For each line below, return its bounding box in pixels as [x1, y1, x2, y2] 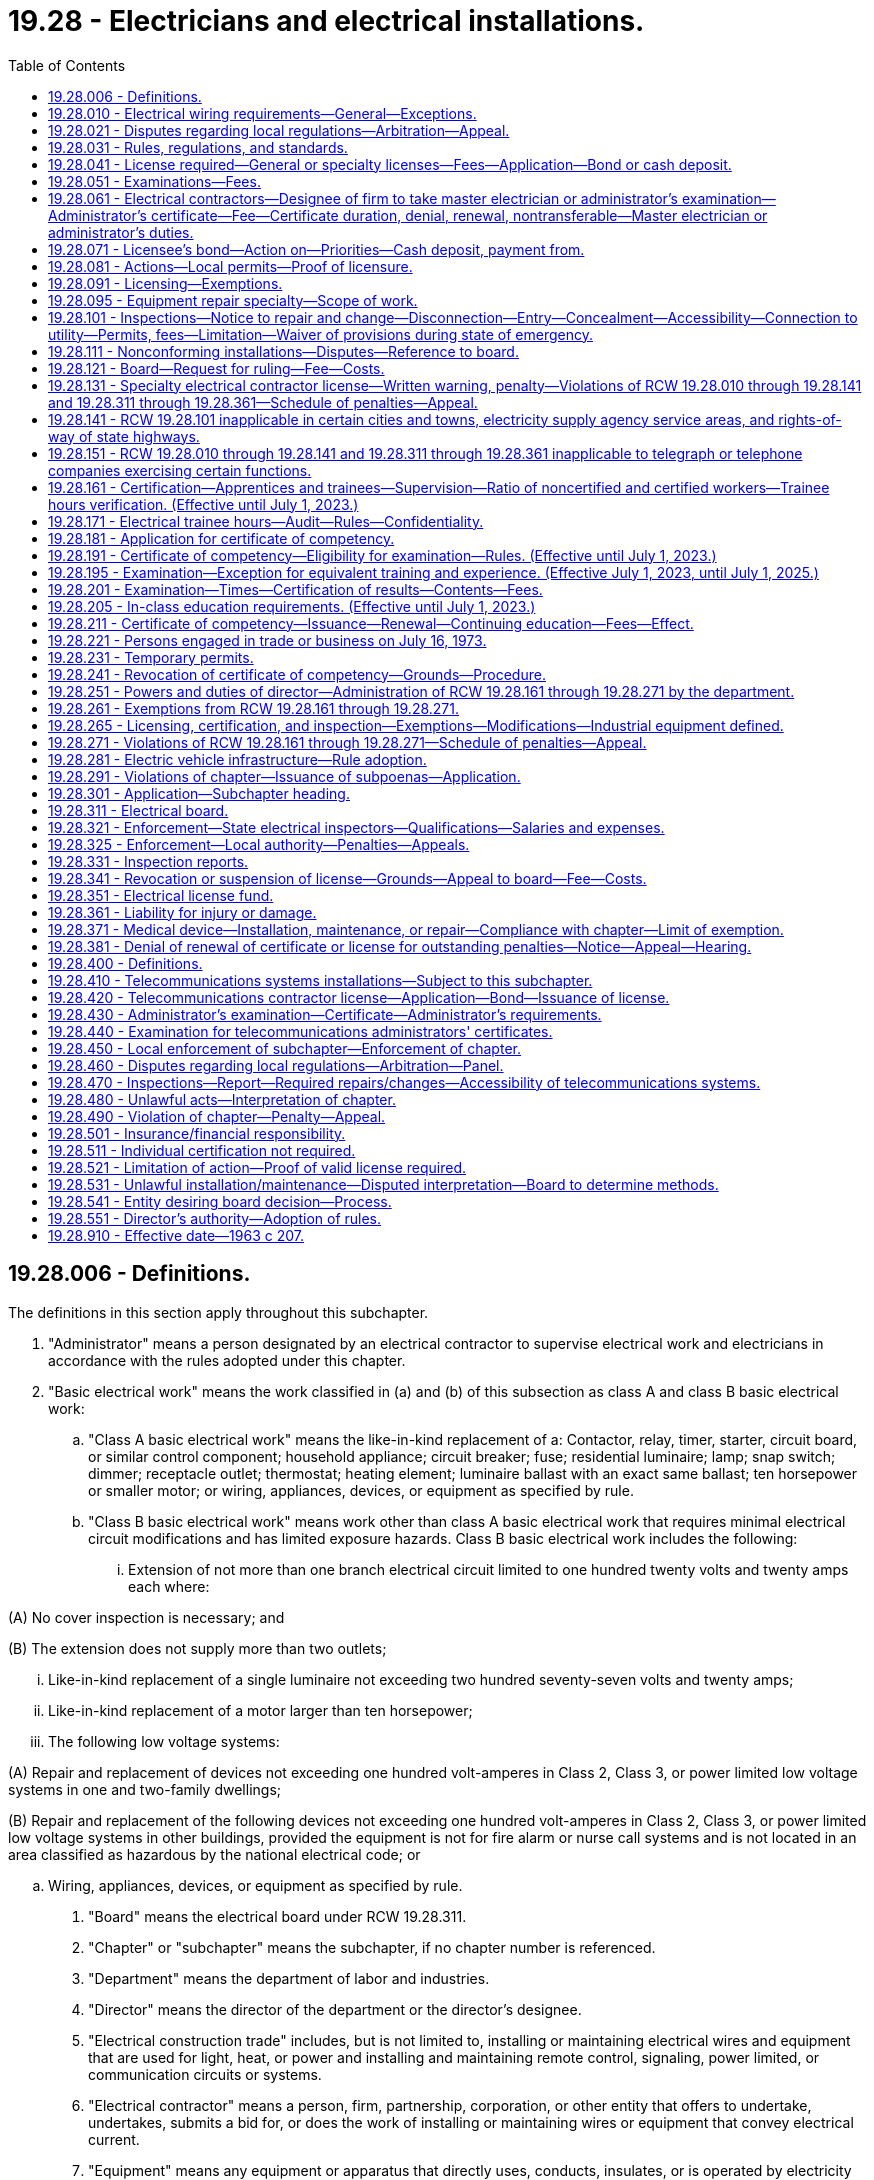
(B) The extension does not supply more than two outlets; [8, 1639, 387, 1657]
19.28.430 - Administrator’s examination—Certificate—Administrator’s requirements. [48, 1005, 602, 1023]
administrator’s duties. [48, 223, 194, 241]
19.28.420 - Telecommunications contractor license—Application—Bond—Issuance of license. [48, 988, 670, 1006]
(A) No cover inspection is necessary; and [8, 1608, 285, 1626]
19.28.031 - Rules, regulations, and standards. [48, 138, 348, 156]
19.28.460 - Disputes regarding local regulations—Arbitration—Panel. [48, 1056, 504, 1074]
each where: [128, 1577, 210, 1595]
